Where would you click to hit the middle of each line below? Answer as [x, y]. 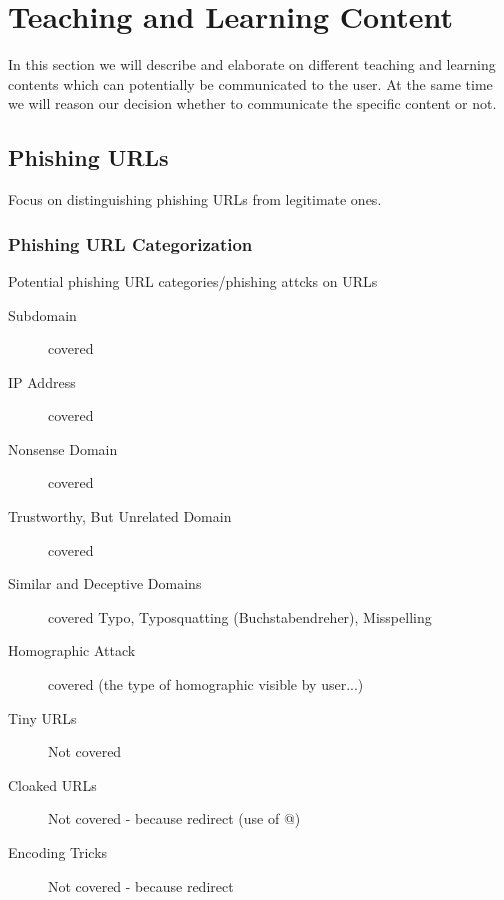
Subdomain [42, 314]
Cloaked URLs [52, 784]
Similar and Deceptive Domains [105, 583]
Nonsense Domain [63, 448]
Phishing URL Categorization [130, 243]
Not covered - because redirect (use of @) [174, 818]
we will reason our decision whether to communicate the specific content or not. [252, 103]
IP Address [42, 381]
